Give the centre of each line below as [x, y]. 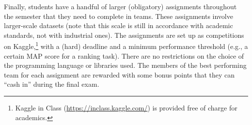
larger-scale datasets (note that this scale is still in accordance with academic [118, 25]
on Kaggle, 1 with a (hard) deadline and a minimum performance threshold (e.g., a [126, 46]
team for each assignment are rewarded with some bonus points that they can [119, 74]
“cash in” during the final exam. [52, 84]
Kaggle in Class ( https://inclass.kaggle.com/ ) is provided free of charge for [126, 108]
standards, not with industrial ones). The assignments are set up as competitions [124, 35]
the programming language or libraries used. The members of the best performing [125, 65]
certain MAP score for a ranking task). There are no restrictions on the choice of [124, 55]
